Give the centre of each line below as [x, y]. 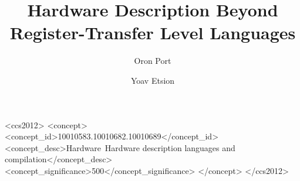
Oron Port [153, 61]
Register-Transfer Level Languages [153, 33]
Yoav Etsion [153, 80]
